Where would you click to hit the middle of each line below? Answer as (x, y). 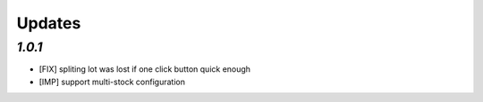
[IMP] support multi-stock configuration (112, 82)
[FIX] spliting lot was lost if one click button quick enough (144, 69)
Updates (49, 23)
